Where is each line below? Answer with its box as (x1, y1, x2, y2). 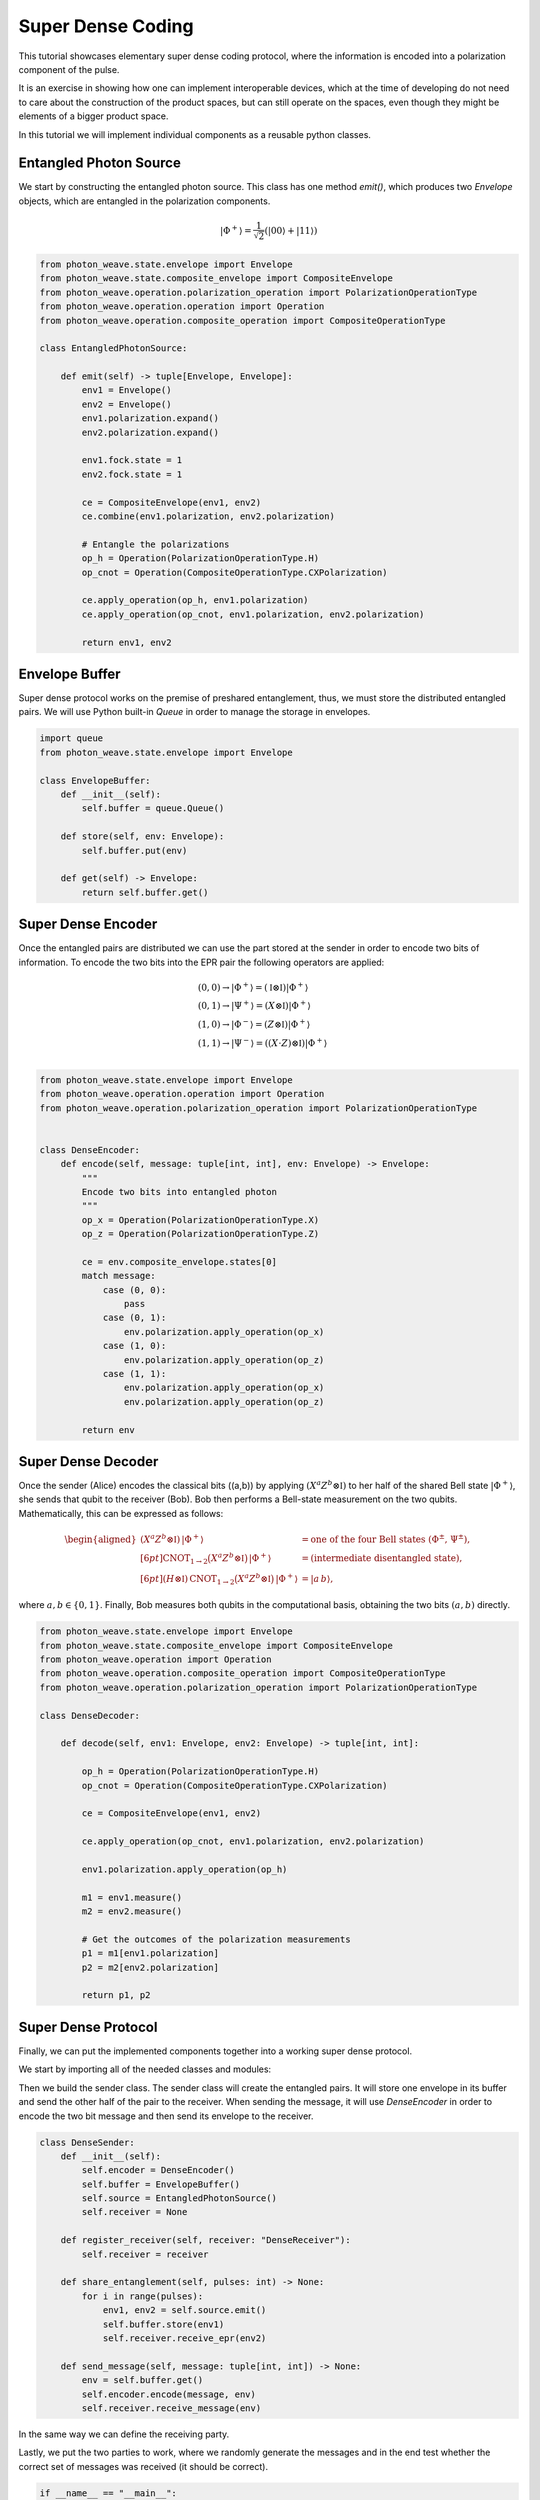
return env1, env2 (81, 636, 172, 648)
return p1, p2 (81, 1990, 151, 2001)
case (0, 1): (102, 1312, 167, 1324)
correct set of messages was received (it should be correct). (18, 2460, 269, 2472)
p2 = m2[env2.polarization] (81, 1961, 220, 1973)
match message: (81, 1270, 157, 1282)
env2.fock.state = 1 (81, 468, 183, 480)
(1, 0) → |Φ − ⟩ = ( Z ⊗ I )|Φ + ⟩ (197, 1017, 311, 1030)
